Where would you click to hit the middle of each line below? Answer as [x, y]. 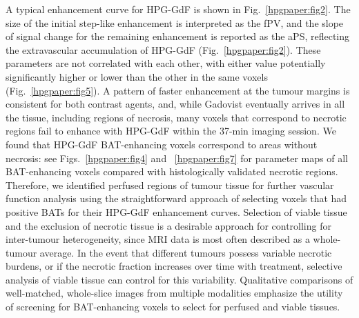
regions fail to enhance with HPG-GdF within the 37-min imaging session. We [171, 131]
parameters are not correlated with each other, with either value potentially [166, 63]
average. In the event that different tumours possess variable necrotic [186, 252]
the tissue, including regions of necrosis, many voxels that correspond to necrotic [176, 117]
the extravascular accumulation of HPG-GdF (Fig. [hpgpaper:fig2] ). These [163, 49]
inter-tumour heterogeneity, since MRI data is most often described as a [158, 239]
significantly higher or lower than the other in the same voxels [137, 76]
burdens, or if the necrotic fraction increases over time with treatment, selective [174, 266]
